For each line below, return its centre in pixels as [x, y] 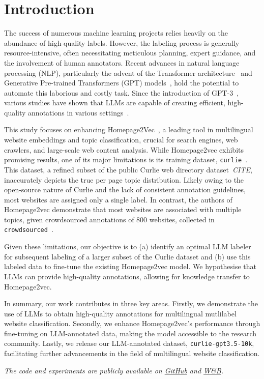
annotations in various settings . [79, 112]
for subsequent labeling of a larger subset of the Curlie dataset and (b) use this [127, 256]
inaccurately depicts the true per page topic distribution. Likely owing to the [124, 179]
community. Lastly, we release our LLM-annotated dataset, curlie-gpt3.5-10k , [129, 343]
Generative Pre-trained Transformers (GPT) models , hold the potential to [122, 83]
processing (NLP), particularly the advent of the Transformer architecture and [128, 72]
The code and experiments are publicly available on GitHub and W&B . [114, 370]
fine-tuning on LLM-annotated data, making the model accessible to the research [130, 333]
